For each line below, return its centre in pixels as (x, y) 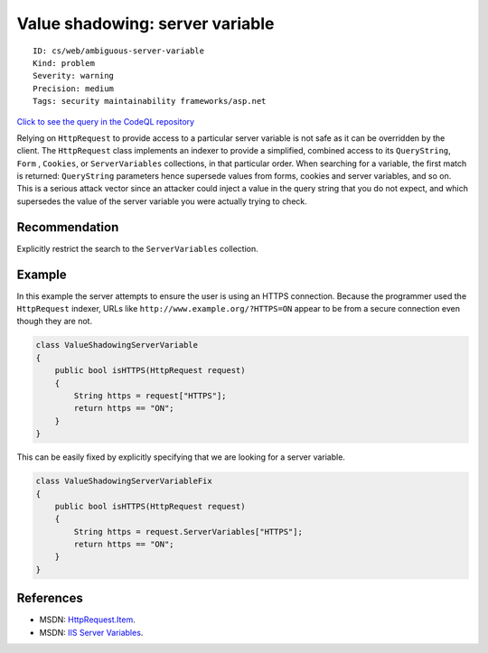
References (50, 598)
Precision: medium (74, 89)
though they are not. (55, 322)
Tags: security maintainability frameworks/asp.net (150, 101)
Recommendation (68, 227)
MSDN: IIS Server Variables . (91, 632)
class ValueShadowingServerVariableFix (124, 481)
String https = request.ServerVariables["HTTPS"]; (188, 532)
